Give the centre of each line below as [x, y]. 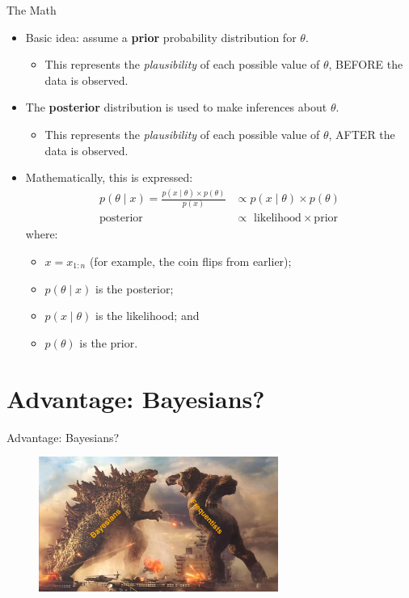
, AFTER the [362, 134]
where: [42, 234]
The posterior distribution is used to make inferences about [176, 107]
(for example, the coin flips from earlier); [190, 261]
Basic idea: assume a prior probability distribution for [161, 37]
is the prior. [109, 342]
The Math [32, 10]
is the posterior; [135, 288]
